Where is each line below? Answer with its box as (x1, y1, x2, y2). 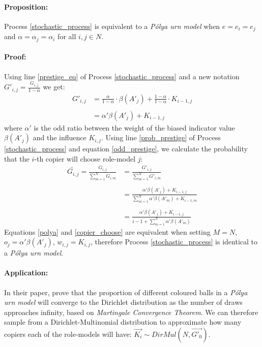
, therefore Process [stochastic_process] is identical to (91, 236, 257, 247)
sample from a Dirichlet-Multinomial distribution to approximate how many (4, 317, 242, 327)
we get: (43, 81, 65, 92)
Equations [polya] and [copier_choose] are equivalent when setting (4, 226, 211, 237)
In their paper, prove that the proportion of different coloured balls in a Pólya (4, 287, 248, 297)
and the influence (33, 132, 86, 143)
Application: (4, 267, 48, 278)
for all (57, 31, 76, 42)
